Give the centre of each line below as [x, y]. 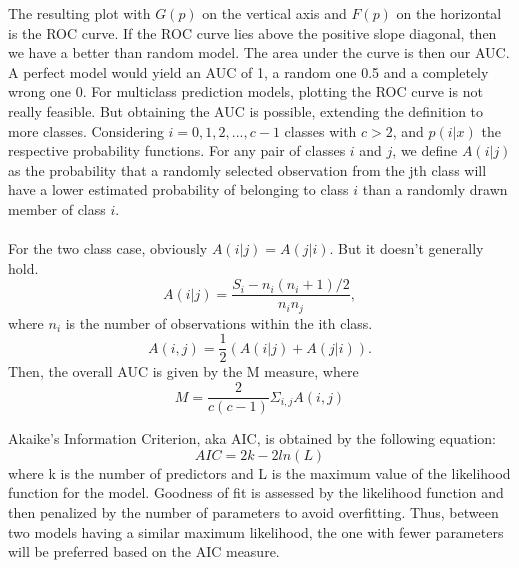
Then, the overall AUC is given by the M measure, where [183, 371]
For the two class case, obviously [108, 248]
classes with [320, 130]
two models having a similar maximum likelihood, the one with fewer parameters [256, 531]
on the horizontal [449, 13]
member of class [57, 208]
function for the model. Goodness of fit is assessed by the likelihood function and [256, 492]
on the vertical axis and [274, 13]
